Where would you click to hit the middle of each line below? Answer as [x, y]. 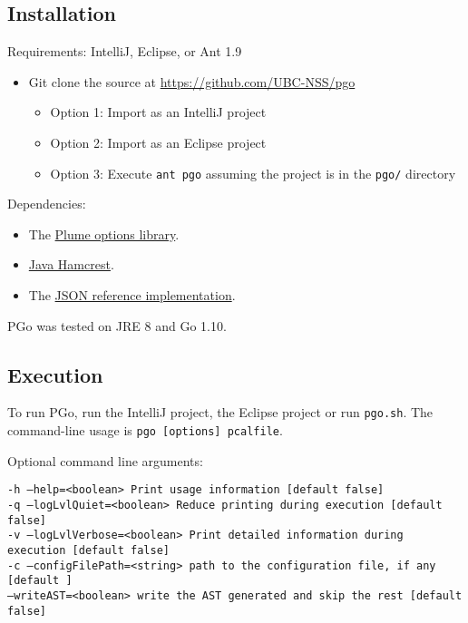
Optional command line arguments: [105, 460]
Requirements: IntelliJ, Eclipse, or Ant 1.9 [125, 51]
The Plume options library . [104, 234]
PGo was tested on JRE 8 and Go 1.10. [117, 325]
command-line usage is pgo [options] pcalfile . [145, 430]
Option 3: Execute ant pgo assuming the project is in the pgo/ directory [253, 173]
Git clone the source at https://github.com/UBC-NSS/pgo [192, 81]
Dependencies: [47, 204]
